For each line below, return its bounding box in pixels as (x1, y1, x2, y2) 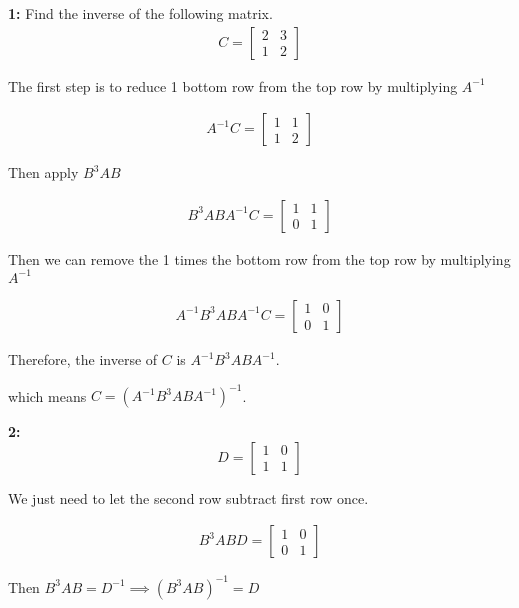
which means (8, 385, 87, 406)
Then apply (8, 162, 79, 183)
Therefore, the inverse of (8, 349, 158, 369)
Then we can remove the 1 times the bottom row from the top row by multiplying (8, 248, 511, 269)
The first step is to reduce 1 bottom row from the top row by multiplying (8, 75, 458, 96)
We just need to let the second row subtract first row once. (8, 487, 369, 508)
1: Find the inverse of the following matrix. (8, 3, 273, 23)
